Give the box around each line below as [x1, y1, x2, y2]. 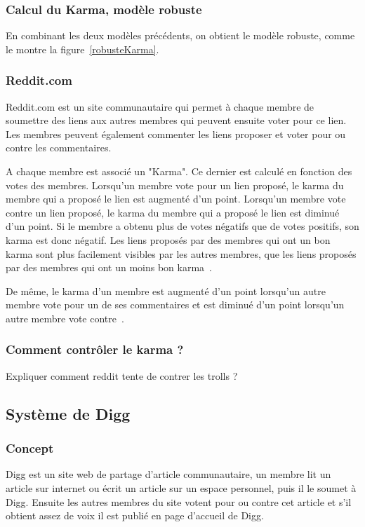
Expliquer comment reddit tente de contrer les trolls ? [6, 368, 238, 383]
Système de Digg [6, 402, 131, 424]
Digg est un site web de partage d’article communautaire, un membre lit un [6, 467, 331, 481]
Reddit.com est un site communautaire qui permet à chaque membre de [6, 99, 314, 114]
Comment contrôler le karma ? [6, 341, 184, 358]
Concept [6, 439, 54, 457]
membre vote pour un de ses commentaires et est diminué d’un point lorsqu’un [6, 297, 345, 312]
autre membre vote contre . [6, 310, 124, 325]
